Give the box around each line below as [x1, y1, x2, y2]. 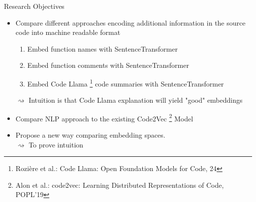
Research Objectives [4, 1, 64, 11]
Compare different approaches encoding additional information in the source [15, 17, 246, 28]
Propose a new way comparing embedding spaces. [15, 130, 165, 140]
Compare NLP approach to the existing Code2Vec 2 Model [15, 112, 193, 123]
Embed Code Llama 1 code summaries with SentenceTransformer [27, 77, 224, 88]
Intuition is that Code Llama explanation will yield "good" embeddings [29, 95, 243, 105]
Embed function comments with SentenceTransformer [27, 60, 189, 70]
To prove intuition [29, 139, 84, 149]
